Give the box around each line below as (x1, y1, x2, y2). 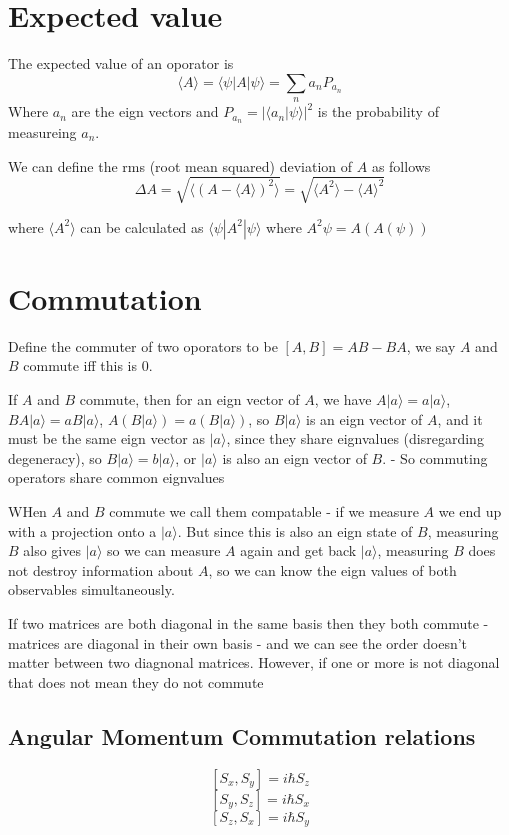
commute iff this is (23, 355, 137, 376)
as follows (371, 155, 431, 176)
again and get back (240, 540, 357, 561)
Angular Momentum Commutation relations (8, 720, 476, 751)
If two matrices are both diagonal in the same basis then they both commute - (8, 612, 489, 633)
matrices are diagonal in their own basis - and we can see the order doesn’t (8, 632, 468, 653)
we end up (438, 500, 502, 521)
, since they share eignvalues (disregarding (226, 428, 484, 449)
